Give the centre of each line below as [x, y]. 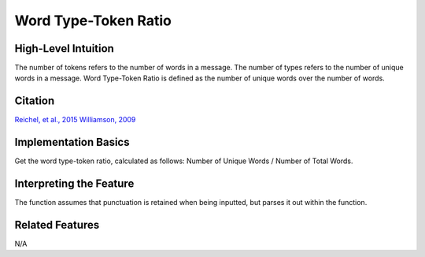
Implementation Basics [72, 142]
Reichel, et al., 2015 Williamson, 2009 [75, 120]
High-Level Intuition [64, 48]
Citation [35, 101]
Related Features [57, 225]
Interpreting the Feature [74, 184]
